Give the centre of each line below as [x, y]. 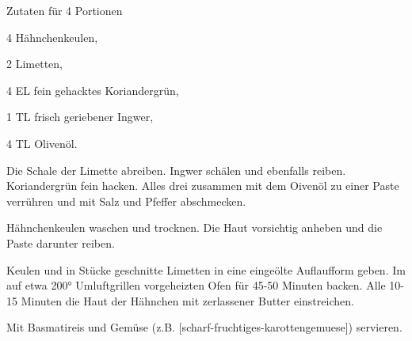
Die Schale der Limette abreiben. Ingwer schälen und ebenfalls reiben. [176, 170]
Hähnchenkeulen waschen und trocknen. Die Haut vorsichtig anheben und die [195, 227]
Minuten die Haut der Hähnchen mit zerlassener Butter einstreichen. [187, 300]
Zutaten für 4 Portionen [65, 10]
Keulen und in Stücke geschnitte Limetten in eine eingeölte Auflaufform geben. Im [206, 269]
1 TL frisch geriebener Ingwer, [80, 117]
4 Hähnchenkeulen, [52, 37]
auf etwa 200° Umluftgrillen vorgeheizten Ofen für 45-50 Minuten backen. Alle [196, 285]
